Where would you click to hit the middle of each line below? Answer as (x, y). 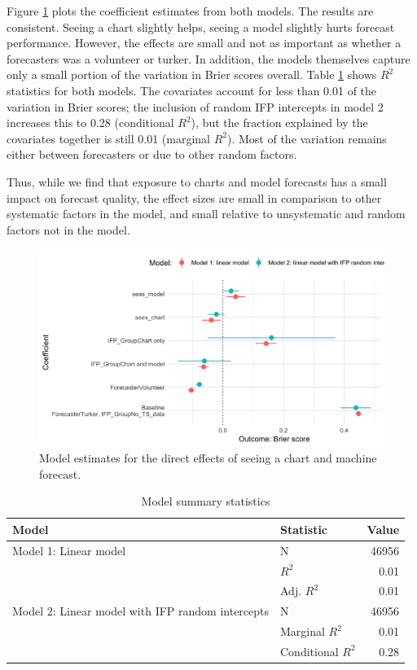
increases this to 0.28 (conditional (90, 123)
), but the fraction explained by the (279, 123)
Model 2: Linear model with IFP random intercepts (141, 611)
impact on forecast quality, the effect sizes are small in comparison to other (194, 197)
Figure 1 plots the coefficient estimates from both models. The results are (190, 11)
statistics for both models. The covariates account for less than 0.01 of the (192, 90)
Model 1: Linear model (69, 550)
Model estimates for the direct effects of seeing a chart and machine (208, 458)
